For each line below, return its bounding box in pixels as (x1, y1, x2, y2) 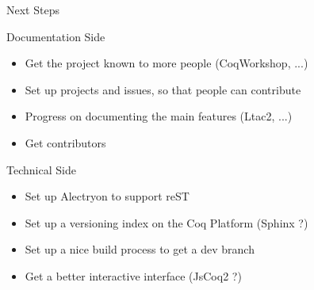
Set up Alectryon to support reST (25, 188, 190, 204)
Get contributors (25, 134, 106, 151)
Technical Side (6, 161, 76, 177)
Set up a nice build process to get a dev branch (25, 241, 255, 258)
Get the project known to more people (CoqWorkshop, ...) (25, 55, 308, 71)
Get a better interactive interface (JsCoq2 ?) (25, 267, 242, 284)
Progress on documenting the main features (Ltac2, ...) (25, 108, 293, 124)
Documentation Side (6, 28, 105, 44)
